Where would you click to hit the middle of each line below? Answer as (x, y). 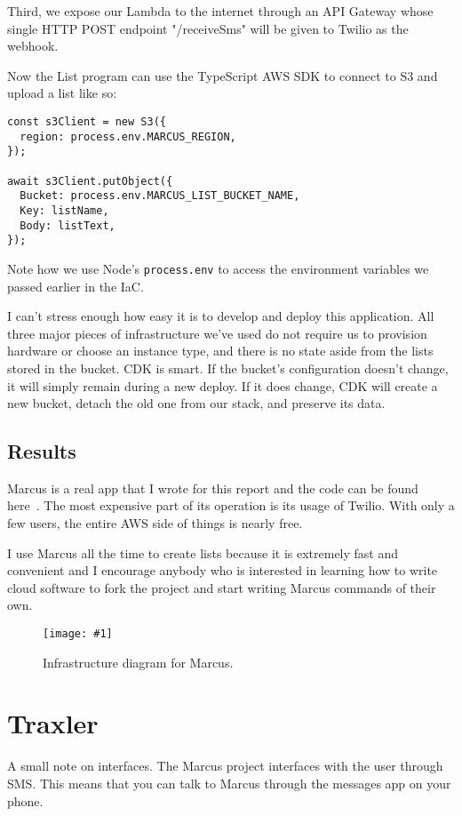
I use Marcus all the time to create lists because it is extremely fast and (203, 552)
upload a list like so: (62, 93)
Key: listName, (64, 210)
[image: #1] (78, 634)
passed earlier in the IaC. (76, 286)
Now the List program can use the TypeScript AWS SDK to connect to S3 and (223, 75)
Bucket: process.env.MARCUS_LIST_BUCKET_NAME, (160, 196)
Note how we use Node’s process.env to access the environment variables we (218, 268)
